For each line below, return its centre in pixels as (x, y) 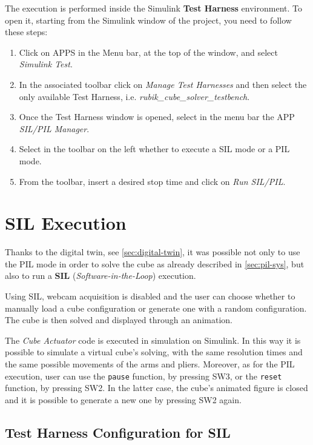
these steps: (26, 32)
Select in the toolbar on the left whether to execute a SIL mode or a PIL (154, 149)
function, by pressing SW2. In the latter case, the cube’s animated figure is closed (156, 388)
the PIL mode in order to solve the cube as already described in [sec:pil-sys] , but (155, 263)
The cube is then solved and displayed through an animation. (119, 320)
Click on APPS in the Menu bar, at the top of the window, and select (148, 52)
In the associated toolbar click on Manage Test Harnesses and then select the (163, 84)
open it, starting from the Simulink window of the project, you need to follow (148, 20)
